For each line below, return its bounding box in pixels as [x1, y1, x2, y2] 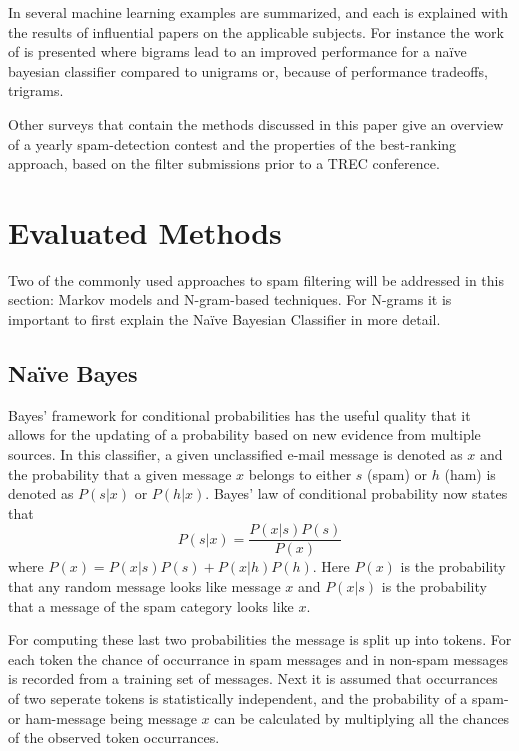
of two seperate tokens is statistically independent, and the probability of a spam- [8, 688, 509, 709]
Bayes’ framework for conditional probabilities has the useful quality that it [8, 404, 471, 425]
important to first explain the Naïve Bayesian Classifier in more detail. [8, 309, 441, 330]
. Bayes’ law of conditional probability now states [205, 483, 508, 504]
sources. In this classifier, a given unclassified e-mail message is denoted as [8, 444, 463, 465]
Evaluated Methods [8, 211, 282, 252]
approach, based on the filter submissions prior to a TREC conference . [8, 153, 440, 174]
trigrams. [8, 80, 64, 101]
